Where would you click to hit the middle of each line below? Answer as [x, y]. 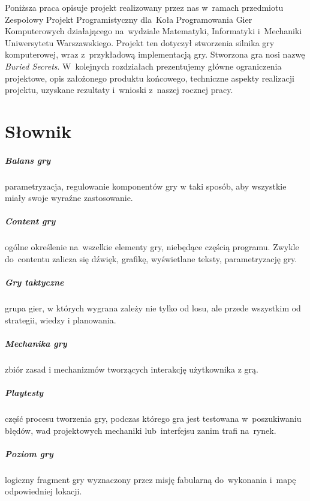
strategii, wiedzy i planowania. [61, 319]
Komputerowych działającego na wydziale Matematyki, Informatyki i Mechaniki [154, 31]
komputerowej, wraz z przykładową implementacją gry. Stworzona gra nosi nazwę [155, 54]
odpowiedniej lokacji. [43, 491]
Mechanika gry [36, 343]
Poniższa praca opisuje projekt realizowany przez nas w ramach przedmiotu [144, 7]
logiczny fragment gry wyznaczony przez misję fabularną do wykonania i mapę [151, 479]
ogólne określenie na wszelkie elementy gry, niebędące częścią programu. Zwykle [152, 247]
